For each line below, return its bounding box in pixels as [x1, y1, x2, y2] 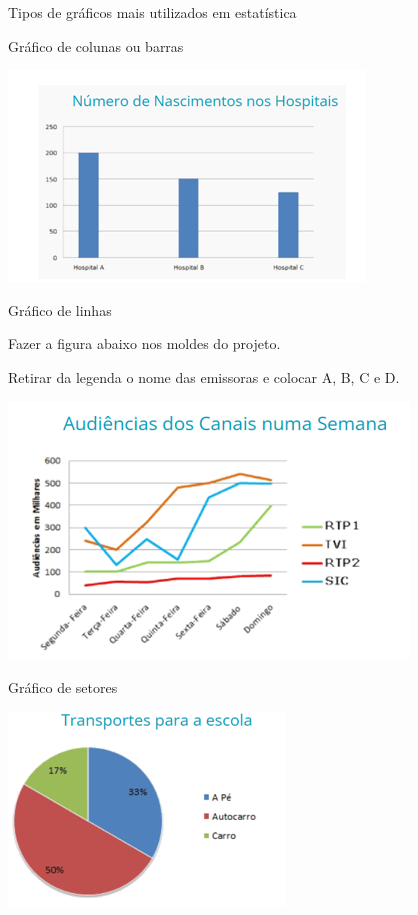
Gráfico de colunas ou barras [8, 35, 184, 56]
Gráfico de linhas [8, 299, 112, 320]
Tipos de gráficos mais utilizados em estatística [8, 2, 297, 22]
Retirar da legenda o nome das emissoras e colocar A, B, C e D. [8, 366, 400, 387]
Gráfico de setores [8, 677, 118, 698]
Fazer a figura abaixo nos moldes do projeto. [8, 333, 281, 354]
